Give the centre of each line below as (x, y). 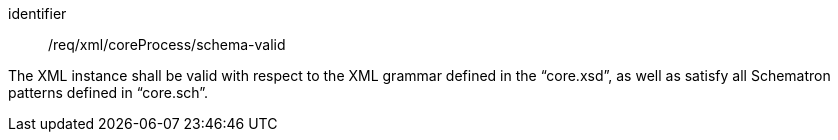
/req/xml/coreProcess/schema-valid (167, 44)
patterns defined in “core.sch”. (108, 92)
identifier (37, 13)
